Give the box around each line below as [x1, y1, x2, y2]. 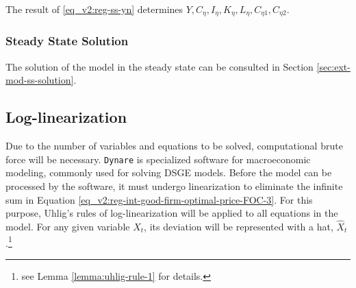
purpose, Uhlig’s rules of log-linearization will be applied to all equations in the [5, 206, 338, 220]
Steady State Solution [5, 32, 129, 49]
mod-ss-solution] [5, 73, 74, 87]
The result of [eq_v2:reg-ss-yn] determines [5, 2, 183, 16]
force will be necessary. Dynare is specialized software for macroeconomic [5, 152, 311, 166]
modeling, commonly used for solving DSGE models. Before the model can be [5, 165, 332, 180]
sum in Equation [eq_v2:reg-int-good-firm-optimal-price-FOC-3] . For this [5, 192, 313, 206]
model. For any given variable [5, 219, 130, 233]
